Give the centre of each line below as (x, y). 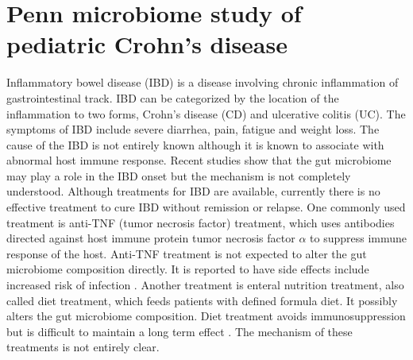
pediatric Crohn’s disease (147, 44)
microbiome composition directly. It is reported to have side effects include (188, 269)
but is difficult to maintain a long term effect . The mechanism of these (179, 331)
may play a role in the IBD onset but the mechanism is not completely (179, 175)
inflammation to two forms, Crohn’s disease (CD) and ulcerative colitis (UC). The (206, 113)
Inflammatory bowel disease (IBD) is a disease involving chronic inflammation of (203, 82)
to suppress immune (359, 238)
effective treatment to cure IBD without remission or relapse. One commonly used (206, 207)
